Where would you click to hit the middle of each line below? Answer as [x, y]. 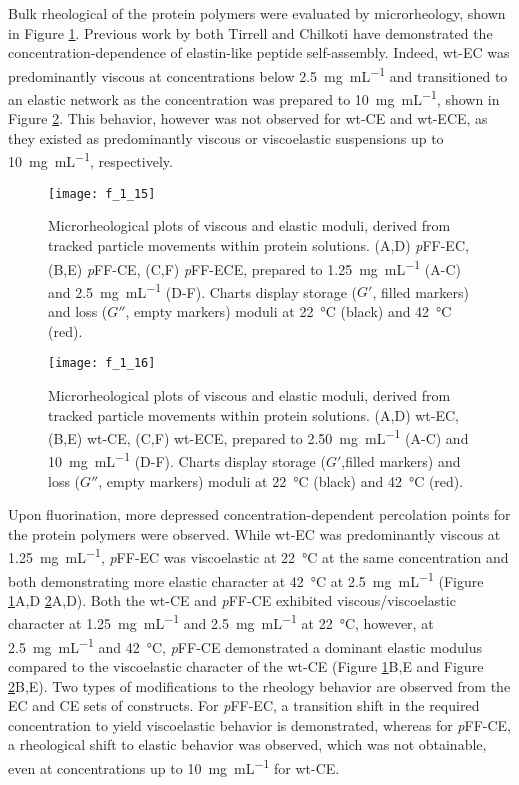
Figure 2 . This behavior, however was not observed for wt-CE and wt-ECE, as [248, 118]
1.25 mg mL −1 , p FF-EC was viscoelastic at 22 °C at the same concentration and [258, 556]
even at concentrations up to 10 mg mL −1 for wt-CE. [174, 766]
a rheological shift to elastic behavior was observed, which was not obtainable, [247, 744]
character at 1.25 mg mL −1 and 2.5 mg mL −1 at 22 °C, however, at [221, 622]
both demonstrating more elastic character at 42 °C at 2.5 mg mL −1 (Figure [246, 579]
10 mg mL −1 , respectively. [90, 160]
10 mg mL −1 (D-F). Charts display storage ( [187, 459]
